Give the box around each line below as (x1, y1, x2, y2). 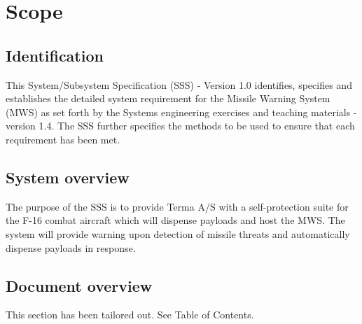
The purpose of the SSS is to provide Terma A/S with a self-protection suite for (6, 199, 349, 213)
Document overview (6, 274, 153, 296)
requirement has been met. (6, 132, 120, 146)
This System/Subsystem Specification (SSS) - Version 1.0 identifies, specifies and (6, 77, 352, 92)
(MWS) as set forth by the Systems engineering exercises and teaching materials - (6, 104, 357, 119)
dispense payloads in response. (6, 240, 136, 255)
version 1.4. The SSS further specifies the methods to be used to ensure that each (6, 118, 355, 133)
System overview (6, 166, 130, 188)
